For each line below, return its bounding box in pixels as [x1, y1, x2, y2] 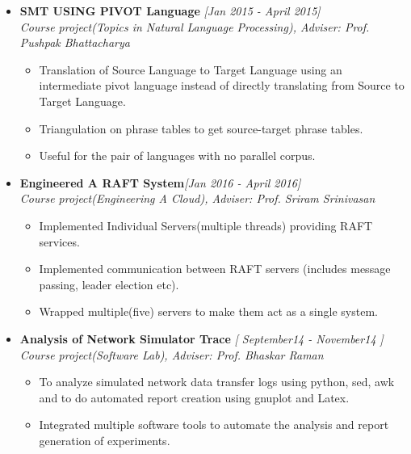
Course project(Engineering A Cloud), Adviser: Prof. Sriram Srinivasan [19, 190, 375, 207]
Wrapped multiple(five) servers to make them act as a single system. [39, 303, 378, 320]
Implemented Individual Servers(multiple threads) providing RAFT [39, 216, 373, 233]
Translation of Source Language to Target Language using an [39, 61, 342, 78]
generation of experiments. [39, 431, 170, 448]
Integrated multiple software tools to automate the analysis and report [39, 416, 389, 433]
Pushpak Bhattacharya [19, 34, 130, 51]
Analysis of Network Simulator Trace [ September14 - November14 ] [19, 330, 384, 347]
